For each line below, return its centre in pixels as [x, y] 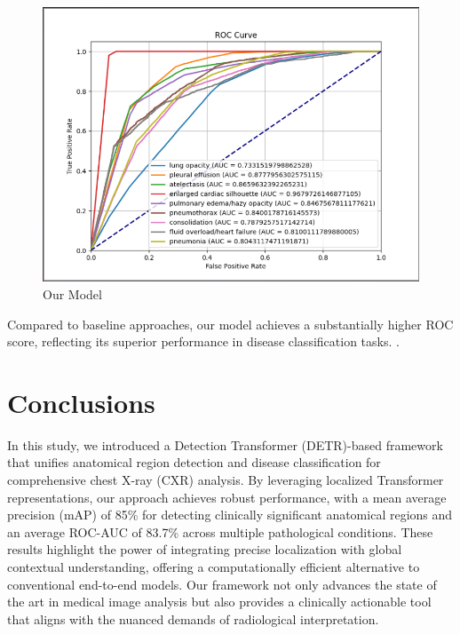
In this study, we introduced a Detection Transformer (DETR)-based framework [225, 444]
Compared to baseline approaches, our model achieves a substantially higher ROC [230, 324]
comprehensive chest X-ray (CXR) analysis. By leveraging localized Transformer [226, 480]
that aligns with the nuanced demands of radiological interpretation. [193, 618]
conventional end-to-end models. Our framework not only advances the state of [222, 584]
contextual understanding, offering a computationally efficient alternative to [214, 567]
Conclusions [81, 402]
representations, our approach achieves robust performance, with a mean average [227, 497]
